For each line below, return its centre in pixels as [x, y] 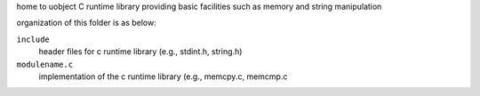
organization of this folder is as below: [86, 23]
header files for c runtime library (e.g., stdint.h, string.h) [140, 52]
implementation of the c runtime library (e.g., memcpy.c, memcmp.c [163, 76]
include [33, 39]
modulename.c [45, 64]
